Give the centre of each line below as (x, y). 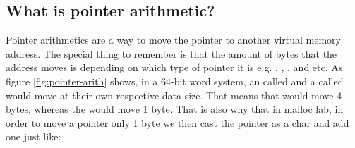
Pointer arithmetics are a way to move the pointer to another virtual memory (173, 40)
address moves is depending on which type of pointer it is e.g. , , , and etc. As (174, 67)
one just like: (34, 136)
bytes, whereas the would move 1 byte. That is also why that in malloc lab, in (175, 109)
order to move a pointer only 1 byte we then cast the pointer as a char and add (177, 122)
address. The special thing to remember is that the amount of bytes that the (172, 53)
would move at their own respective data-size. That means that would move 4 (174, 95)
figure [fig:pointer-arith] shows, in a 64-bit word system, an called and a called (175, 81)
